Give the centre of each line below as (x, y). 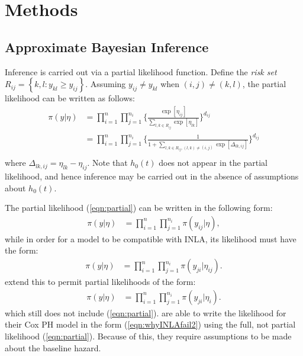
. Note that (107, 163)
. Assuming (106, 84)
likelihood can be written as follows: (70, 98)
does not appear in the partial (213, 163)
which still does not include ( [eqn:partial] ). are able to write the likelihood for (146, 312)
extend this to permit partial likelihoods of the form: (100, 282)
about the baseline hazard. (53, 347)
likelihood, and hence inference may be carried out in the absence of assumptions (152, 176)
